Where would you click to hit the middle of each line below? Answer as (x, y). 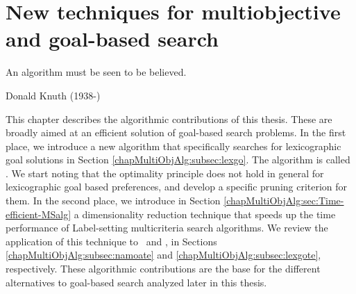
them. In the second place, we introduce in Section (113, 201)
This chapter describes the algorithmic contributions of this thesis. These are (169, 119)
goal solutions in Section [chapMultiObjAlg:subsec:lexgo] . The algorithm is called (178, 160)
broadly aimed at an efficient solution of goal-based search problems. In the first (176, 132)
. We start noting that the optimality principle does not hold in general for (165, 173)
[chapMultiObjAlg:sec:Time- (284, 201)
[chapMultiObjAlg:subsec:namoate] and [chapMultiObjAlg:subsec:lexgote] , (163, 255)
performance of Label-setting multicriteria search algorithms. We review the (167, 228)
